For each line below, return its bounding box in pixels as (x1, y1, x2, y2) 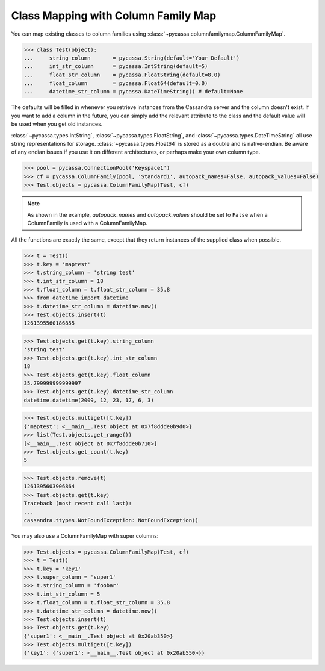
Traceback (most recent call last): (23, 500, 132, 507)
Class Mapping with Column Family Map (11, 9, 217, 22)
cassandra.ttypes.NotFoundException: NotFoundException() (23, 517, 199, 523)
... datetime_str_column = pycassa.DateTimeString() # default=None (23, 88, 243, 95)
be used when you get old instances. (11, 120, 103, 128)
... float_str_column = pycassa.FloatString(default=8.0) (23, 71, 221, 78)
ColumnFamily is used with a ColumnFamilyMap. (27, 219, 147, 226)
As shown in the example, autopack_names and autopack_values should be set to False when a (27, 211, 268, 218)
